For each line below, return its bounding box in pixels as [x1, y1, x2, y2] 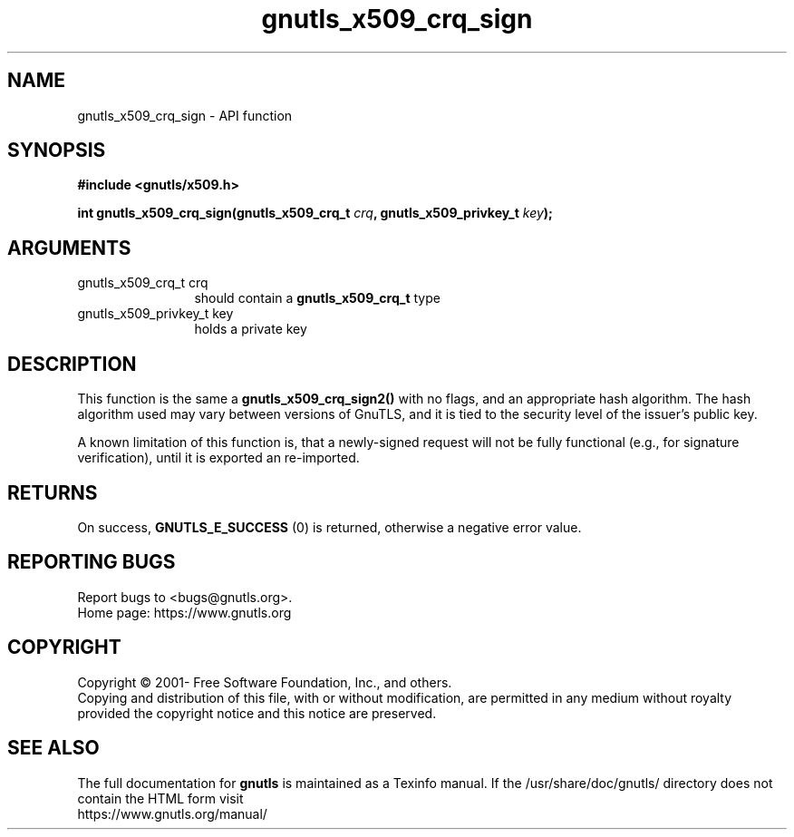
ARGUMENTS [7, 236, 131, 259]
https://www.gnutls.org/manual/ [77, 805, 267, 822]
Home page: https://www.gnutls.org [77, 604, 292, 620]
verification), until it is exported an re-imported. [77, 450, 360, 466]
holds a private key [194, 321, 307, 337]
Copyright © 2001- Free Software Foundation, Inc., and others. [77, 674, 452, 690]
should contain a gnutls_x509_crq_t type [194, 290, 441, 307]
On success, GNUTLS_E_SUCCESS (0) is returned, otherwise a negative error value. [77, 519, 582, 535]
